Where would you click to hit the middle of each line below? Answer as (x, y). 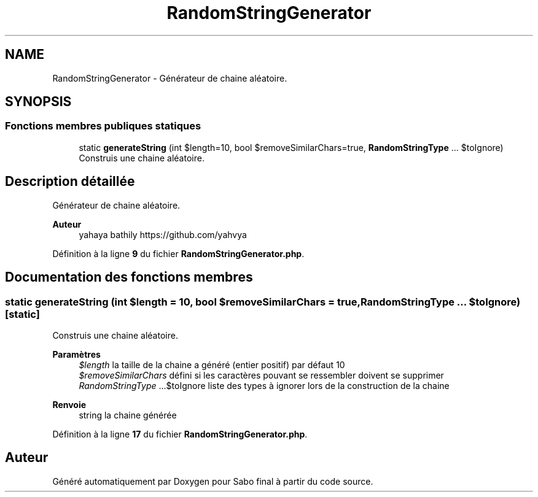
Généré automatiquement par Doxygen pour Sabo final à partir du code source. (213, 481)
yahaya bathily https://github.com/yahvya (163, 234)
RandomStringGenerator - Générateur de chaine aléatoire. (170, 78)
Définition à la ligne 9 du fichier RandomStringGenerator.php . (178, 253)
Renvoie (69, 404)
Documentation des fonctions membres (129, 277)
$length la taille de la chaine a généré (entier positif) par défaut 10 (212, 364)
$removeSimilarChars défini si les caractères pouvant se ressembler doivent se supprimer (261, 375)
